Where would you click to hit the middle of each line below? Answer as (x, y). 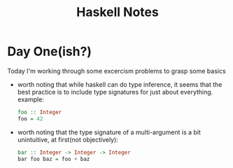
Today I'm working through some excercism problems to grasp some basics (116, 71)
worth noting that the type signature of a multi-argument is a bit (109, 132)
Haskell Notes (118, 12)
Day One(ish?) (50, 51)
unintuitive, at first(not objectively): (68, 139)
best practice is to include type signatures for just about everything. (115, 92)
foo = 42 (30, 119)
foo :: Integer (40, 112)
